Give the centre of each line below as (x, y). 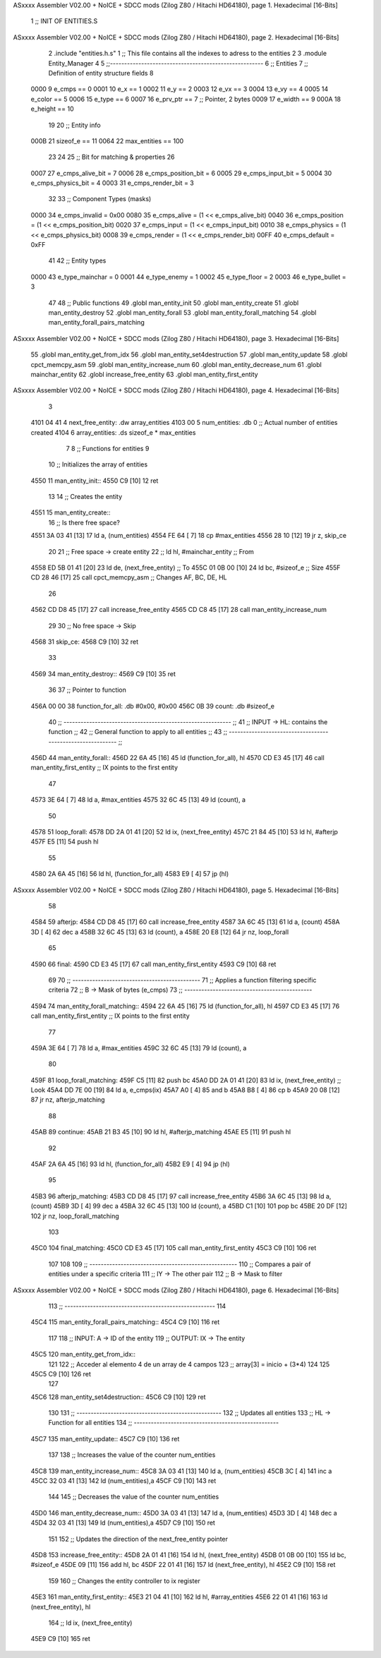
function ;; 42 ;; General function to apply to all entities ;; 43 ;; (138, 732)
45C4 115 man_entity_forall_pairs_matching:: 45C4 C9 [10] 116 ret (125, 1322)
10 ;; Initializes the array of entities (98, 464)
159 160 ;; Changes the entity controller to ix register (124, 1580)
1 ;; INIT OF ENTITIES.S (64, 21)
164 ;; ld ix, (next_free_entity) (90, 1623)
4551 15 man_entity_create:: (71, 512)
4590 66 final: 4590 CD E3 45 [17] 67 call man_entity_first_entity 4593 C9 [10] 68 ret (153, 964)
